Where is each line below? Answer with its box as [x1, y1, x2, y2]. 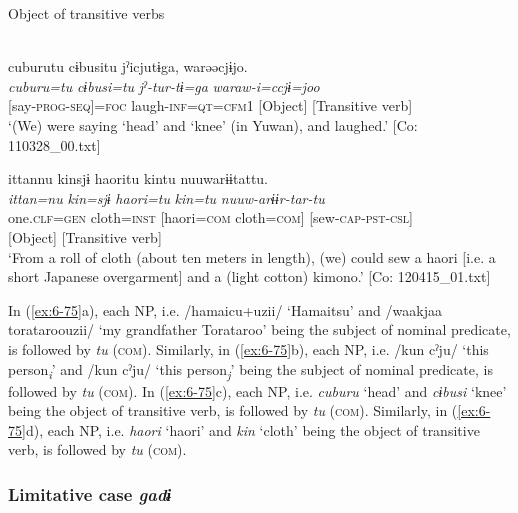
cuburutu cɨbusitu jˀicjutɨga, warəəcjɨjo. [8, 56, 248, 77]
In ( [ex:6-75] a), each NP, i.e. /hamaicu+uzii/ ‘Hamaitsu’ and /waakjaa [8, 299, 442, 320]
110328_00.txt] [8, 134, 101, 155]
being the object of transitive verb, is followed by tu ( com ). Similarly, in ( [8, 400, 458, 421]
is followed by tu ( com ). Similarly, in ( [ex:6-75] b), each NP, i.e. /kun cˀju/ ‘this [8, 338, 489, 359]
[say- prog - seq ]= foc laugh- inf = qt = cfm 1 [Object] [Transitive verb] [8, 95, 413, 116]
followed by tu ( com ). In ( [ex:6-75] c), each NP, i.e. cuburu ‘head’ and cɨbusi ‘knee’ [8, 380, 507, 401]
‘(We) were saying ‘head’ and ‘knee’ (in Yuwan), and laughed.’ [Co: [8, 114, 418, 135]
